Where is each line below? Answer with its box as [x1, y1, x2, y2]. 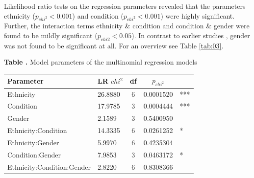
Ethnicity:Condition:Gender [7, 161, 91, 172]
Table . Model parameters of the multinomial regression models [4, 57, 197, 67]
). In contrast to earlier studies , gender [131, 30, 250, 40]
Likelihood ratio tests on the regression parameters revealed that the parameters [4, 1, 246, 11]
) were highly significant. [160, 10, 235, 21]
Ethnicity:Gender [7, 137, 59, 147]
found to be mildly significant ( [4, 30, 98, 40]
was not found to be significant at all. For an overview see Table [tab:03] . [4, 40, 224, 50]
